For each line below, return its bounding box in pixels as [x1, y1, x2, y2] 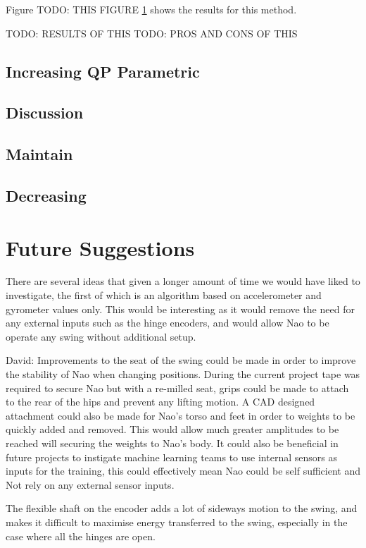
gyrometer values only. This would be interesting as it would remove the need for [6, 301, 355, 316]
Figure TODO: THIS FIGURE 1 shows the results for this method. [6, 2, 297, 16]
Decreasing [6, 184, 87, 206]
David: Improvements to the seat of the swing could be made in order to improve [6, 353, 356, 367]
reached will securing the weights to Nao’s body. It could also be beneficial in [6, 435, 339, 450]
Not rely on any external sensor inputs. [6, 477, 175, 492]
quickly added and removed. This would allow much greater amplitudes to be [6, 422, 339, 437]
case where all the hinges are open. [6, 528, 156, 543]
